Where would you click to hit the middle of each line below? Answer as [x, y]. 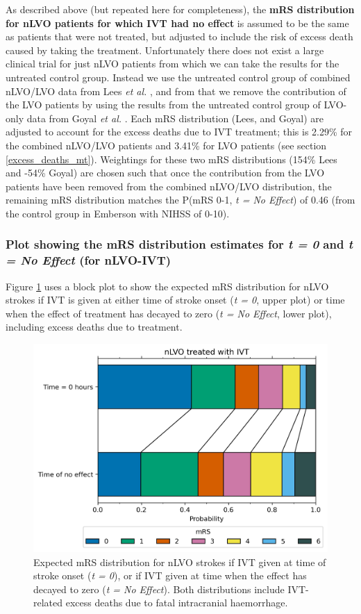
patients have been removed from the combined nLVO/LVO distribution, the [169, 186]
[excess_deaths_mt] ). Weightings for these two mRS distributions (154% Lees [171, 159]
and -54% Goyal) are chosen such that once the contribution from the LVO [165, 173]
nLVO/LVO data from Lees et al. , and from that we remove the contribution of [176, 91]
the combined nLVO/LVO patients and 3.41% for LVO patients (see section [166, 145]
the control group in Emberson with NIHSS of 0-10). [118, 213]
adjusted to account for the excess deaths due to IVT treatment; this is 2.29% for [179, 132]
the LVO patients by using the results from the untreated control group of [163, 105]
